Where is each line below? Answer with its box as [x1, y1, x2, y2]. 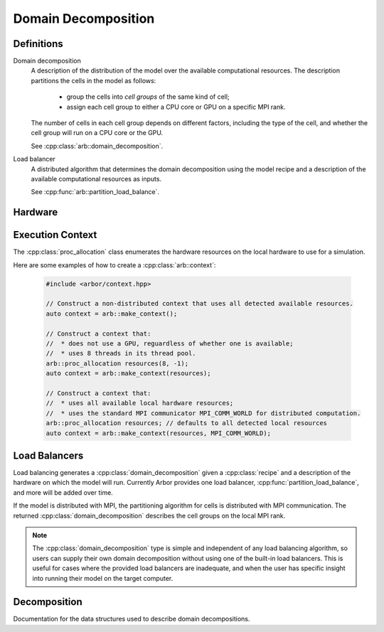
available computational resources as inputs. [31, 174, 162, 183]
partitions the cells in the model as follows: [31, 76, 156, 85]
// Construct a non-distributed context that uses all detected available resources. [46, 299, 353, 308]
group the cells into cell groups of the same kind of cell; [66, 92, 230, 101]
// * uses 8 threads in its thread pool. [46, 349, 196, 358]
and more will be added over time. [13, 488, 113, 497]
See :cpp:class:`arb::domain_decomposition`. [31, 141, 164, 150]
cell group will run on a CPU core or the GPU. [31, 129, 164, 137]
